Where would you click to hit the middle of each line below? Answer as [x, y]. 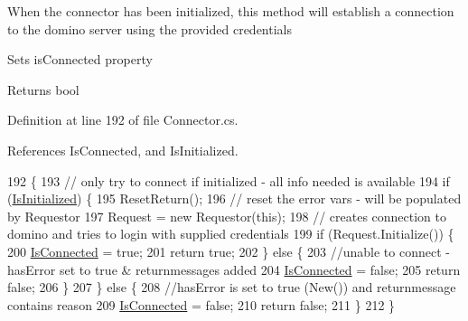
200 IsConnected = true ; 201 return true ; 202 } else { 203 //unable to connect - [229, 251]
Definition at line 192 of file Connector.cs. [123, 120]
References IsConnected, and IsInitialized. [123, 150]
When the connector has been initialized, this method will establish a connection [231, 11]
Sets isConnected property [80, 59]
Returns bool [43, 89]
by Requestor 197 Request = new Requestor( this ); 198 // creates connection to [227, 216]
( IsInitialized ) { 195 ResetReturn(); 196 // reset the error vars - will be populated [234, 198]
